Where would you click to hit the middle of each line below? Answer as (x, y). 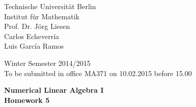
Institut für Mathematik (42, 16)
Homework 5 (27, 100)
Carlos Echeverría (32, 36)
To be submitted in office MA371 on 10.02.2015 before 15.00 (98, 73)
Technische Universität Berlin (50, 6)
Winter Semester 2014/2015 (47, 63)
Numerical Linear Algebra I (54, 90)
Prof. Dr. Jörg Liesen (37, 26)
